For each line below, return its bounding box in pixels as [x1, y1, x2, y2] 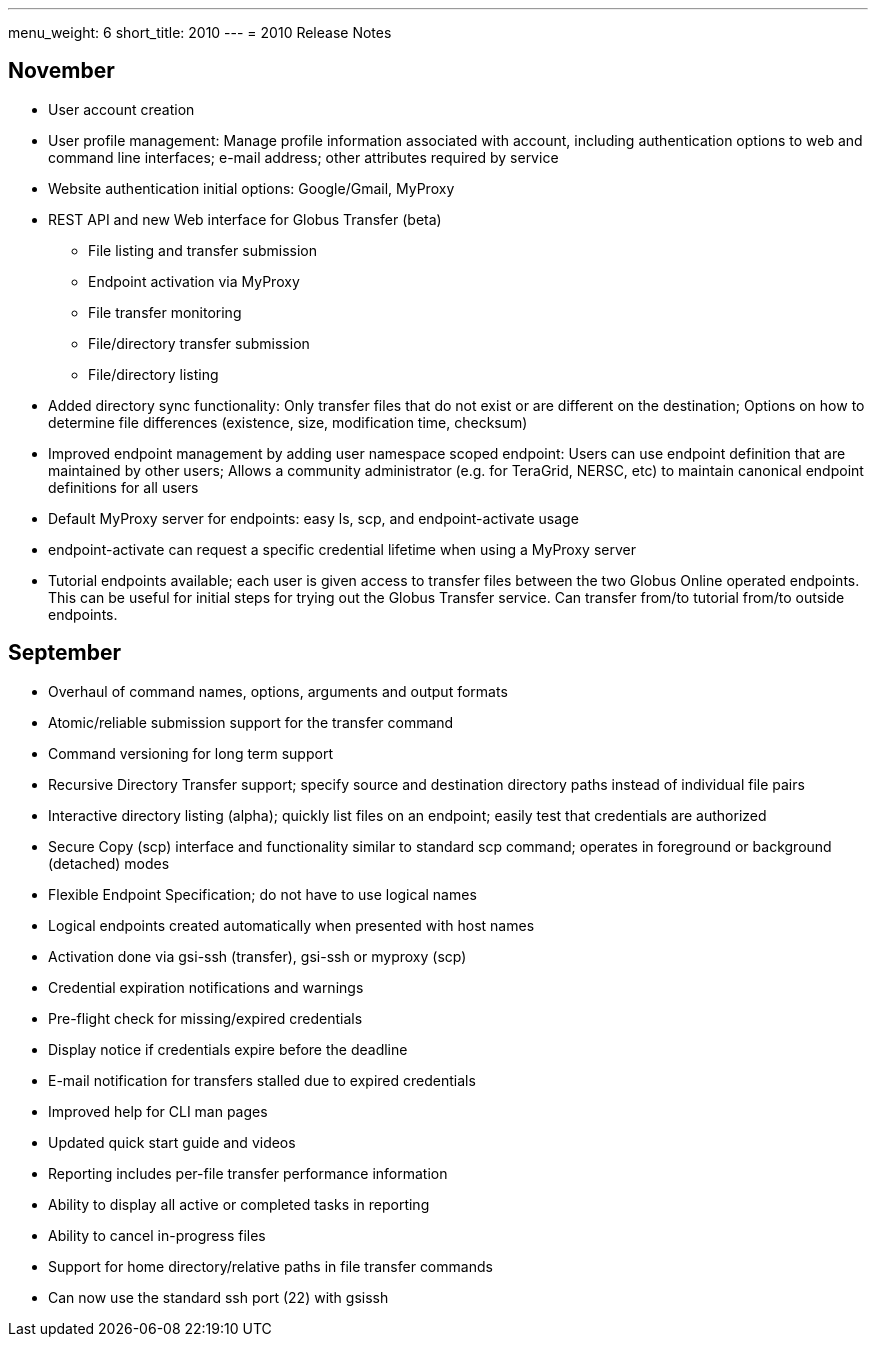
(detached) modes [48, 854, 170, 872]
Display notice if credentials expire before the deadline [48, 1040, 408, 1058]
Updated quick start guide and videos [48, 1133, 296, 1151]
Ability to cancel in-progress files [48, 1226, 266, 1244]
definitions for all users [48, 478, 199, 496]
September [8, 640, 121, 666]
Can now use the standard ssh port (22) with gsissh [48, 1288, 389, 1306]
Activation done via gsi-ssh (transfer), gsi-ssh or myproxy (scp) [48, 947, 467, 965]
